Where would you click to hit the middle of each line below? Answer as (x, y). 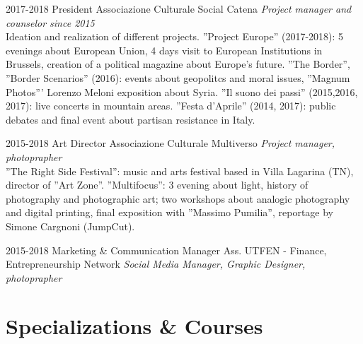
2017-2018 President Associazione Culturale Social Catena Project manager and (179, 8)
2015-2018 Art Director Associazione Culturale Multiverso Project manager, (171, 143)
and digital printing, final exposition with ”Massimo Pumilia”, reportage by (170, 212)
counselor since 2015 (50, 22)
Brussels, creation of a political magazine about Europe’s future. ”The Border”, (178, 64)
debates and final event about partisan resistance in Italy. (131, 119)
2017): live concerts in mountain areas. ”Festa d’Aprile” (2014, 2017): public (171, 106)
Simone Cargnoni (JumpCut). (70, 226)
